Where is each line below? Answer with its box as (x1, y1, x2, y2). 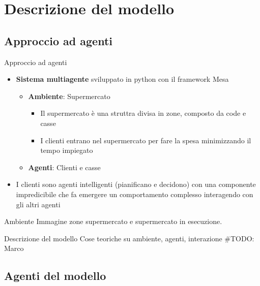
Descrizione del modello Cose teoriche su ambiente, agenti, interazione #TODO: (4, 233, 254, 243)
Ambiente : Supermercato (28, 90, 110, 101)
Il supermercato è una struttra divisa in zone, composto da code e (40, 108, 246, 118)
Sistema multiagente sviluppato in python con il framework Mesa (16, 74, 229, 84)
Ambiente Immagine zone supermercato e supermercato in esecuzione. (4, 216, 222, 227)
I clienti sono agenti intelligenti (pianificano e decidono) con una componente (16, 179, 256, 189)
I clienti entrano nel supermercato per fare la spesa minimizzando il (40, 135, 251, 145)
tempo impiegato (40, 145, 93, 155)
